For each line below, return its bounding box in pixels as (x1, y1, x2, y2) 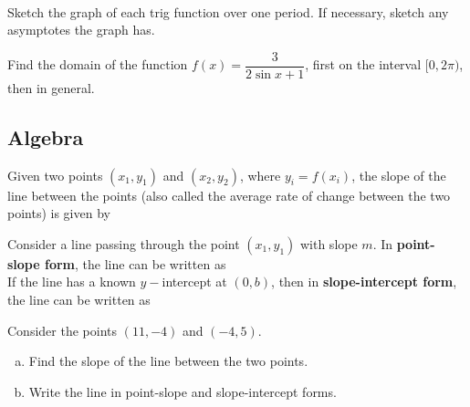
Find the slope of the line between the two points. (28, 351, 308, 370)
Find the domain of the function (7, 55, 188, 74)
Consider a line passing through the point (7, 234, 240, 253)
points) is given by (7, 203, 110, 223)
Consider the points (7, 320, 117, 339)
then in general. (7, 78, 95, 97)
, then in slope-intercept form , (271, 272, 457, 291)
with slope (299, 234, 358, 253)
